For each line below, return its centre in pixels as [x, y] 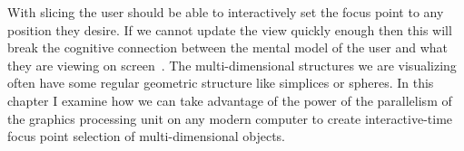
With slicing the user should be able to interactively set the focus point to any [226, 12]
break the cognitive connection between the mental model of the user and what [228, 47]
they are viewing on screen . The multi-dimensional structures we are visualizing [232, 65]
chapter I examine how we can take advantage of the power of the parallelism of [230, 100]
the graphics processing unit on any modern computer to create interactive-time [230, 118]
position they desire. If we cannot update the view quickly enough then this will [230, 29]
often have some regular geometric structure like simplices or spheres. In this [221, 83]
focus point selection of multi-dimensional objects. [146, 136]
